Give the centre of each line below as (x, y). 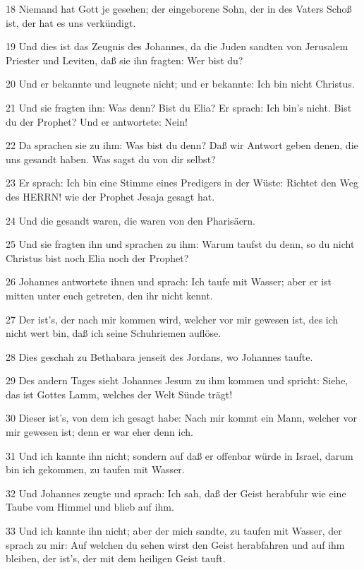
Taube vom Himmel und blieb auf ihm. (90, 507)
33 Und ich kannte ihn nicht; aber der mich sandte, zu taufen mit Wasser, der (174, 531)
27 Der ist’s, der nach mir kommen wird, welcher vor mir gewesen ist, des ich (172, 319)
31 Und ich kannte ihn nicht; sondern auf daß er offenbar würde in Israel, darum (180, 455)
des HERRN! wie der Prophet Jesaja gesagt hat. (110, 196)
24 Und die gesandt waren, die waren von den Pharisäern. (131, 220)
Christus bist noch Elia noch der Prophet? (97, 257)
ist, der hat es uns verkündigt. (71, 22)
